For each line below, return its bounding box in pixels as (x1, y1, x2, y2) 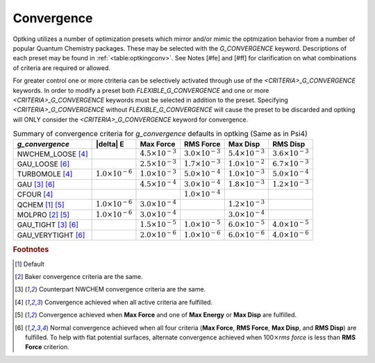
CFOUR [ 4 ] (17, 189, 53, 199)
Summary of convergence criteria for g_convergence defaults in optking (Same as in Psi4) (12, 129, 308, 139)
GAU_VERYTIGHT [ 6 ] (17, 230, 85, 239)
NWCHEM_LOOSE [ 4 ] (17, 149, 88, 159)
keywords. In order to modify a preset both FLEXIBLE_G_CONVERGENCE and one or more (12, 86, 269, 94)
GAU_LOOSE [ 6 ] (17, 160, 70, 169)
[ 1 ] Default (15, 260, 44, 268)
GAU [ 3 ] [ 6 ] (17, 179, 56, 189)
